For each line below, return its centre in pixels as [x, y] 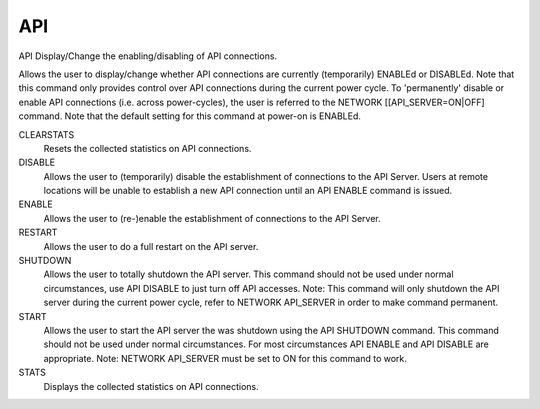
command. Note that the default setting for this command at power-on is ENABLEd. [190, 116]
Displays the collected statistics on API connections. [151, 386]
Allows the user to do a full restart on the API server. [151, 246]
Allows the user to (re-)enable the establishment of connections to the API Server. [212, 218]
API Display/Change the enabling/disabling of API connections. [148, 56]
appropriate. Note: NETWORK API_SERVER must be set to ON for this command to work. [225, 358]
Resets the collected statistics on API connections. [147, 148]
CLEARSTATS [46, 134]
